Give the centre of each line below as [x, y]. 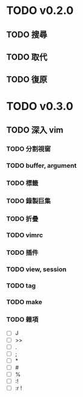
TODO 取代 [27, 57]
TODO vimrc [25, 235]
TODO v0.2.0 [40, 11]
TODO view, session [36, 269]
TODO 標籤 [22, 183]
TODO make [24, 302]
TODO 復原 [27, 80]
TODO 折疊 [22, 218]
